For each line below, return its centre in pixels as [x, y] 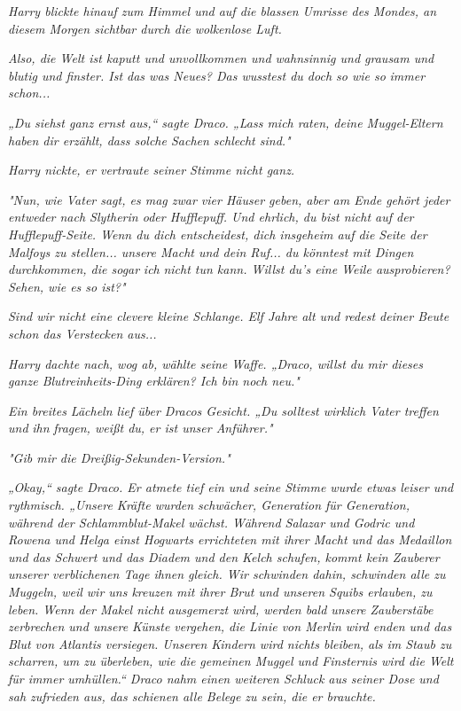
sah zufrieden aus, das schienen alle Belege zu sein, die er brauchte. [192, 695]
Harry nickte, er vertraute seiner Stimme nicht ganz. [152, 170]
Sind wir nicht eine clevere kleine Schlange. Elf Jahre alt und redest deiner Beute [229, 316]
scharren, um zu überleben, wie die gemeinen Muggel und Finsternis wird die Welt [231, 661]
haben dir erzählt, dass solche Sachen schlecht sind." [149, 140]
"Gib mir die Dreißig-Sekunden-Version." [119, 457]
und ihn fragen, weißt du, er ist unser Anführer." [141, 428]
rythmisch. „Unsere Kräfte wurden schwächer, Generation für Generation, [209, 505]
